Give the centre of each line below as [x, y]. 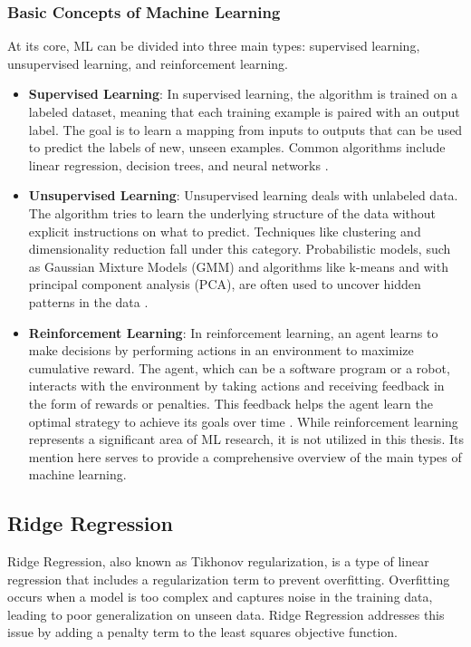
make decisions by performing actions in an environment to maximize [221, 350]
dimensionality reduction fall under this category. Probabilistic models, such [240, 249]
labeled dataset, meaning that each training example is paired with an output [244, 111]
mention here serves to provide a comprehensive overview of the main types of [245, 456]
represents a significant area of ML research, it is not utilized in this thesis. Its [246, 439]
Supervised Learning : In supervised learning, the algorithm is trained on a [243, 94]
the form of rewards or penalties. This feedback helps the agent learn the [231, 403]
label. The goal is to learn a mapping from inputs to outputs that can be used [245, 129]
